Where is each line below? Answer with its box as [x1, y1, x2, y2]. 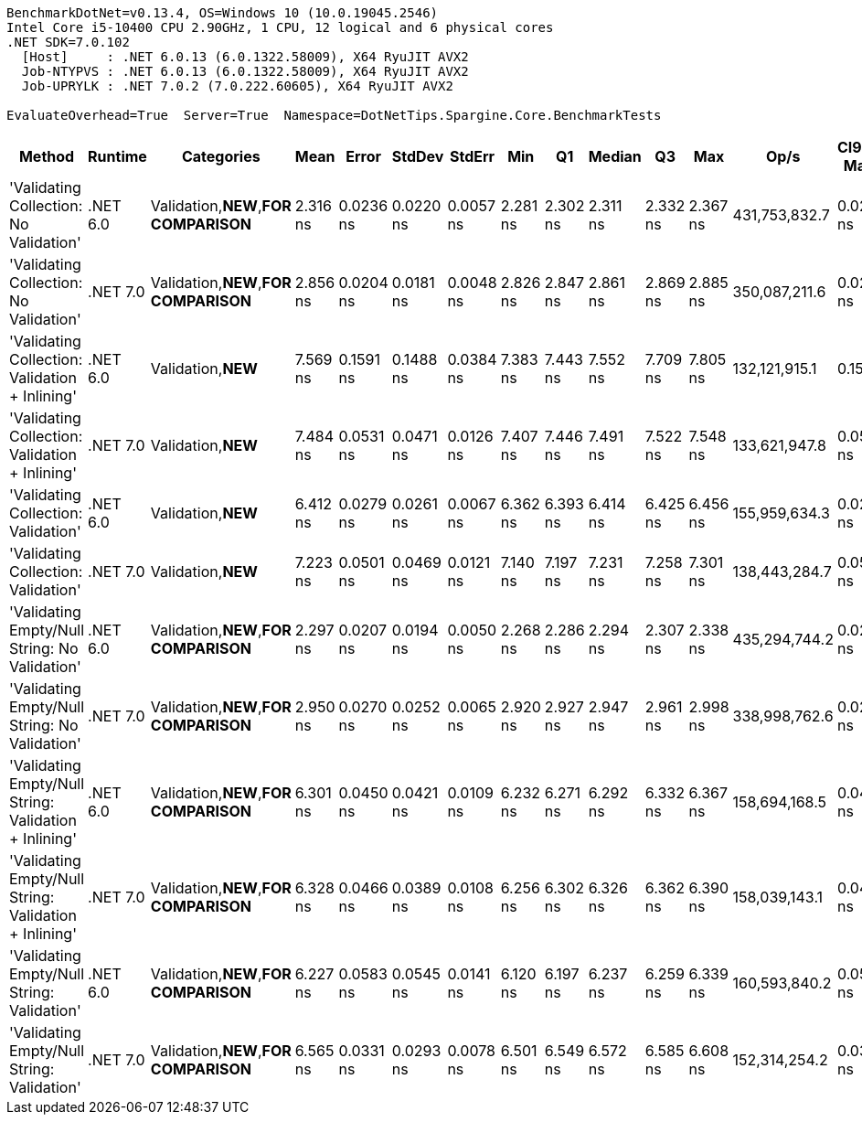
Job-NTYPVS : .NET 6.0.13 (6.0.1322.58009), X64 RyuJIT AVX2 [21, 64, 469, 79]
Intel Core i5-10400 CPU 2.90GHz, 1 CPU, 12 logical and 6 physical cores [6, 20, 554, 35]
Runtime [88, 147, 147, 166]
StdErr [449, 147, 495, 166]
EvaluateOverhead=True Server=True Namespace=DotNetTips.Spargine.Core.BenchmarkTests [6, 108, 662, 123]
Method [18, 147, 75, 166]
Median [588, 147, 642, 166]
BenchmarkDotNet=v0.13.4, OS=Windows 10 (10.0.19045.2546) [6, 5, 439, 20]
